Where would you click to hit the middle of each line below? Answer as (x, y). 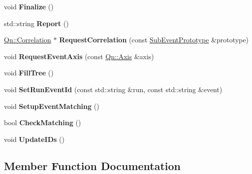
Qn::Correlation (28, 40)
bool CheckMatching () (43, 122)
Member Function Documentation (93, 165)
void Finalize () (29, 6)
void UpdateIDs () (34, 139)
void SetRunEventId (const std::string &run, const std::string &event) (113, 89)
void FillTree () (29, 73)
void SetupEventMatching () (52, 106)
